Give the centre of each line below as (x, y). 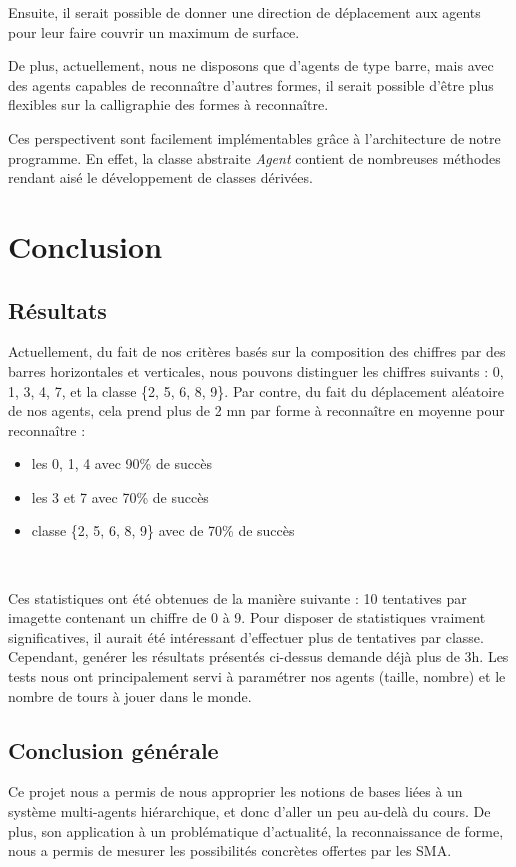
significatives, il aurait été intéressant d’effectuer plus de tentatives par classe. (246, 636)
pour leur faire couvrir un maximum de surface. (154, 31)
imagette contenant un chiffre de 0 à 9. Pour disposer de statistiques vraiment (247, 617)
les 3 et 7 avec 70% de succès (120, 496)
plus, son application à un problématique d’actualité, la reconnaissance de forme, (256, 830)
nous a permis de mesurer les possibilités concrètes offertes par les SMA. (230, 850)
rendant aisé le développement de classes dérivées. (160, 177)
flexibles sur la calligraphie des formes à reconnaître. (168, 104)
